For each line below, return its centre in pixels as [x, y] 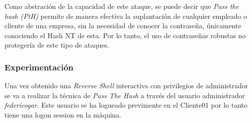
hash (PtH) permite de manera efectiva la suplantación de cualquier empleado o [126, 16]
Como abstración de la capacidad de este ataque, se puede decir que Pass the [122, 6]
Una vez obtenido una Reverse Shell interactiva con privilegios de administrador [126, 86]
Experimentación [39, 67]
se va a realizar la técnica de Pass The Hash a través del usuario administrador [125, 95]
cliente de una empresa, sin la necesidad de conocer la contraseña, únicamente [123, 26]
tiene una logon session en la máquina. [63, 114]
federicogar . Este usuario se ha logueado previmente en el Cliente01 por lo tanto [126, 105]
